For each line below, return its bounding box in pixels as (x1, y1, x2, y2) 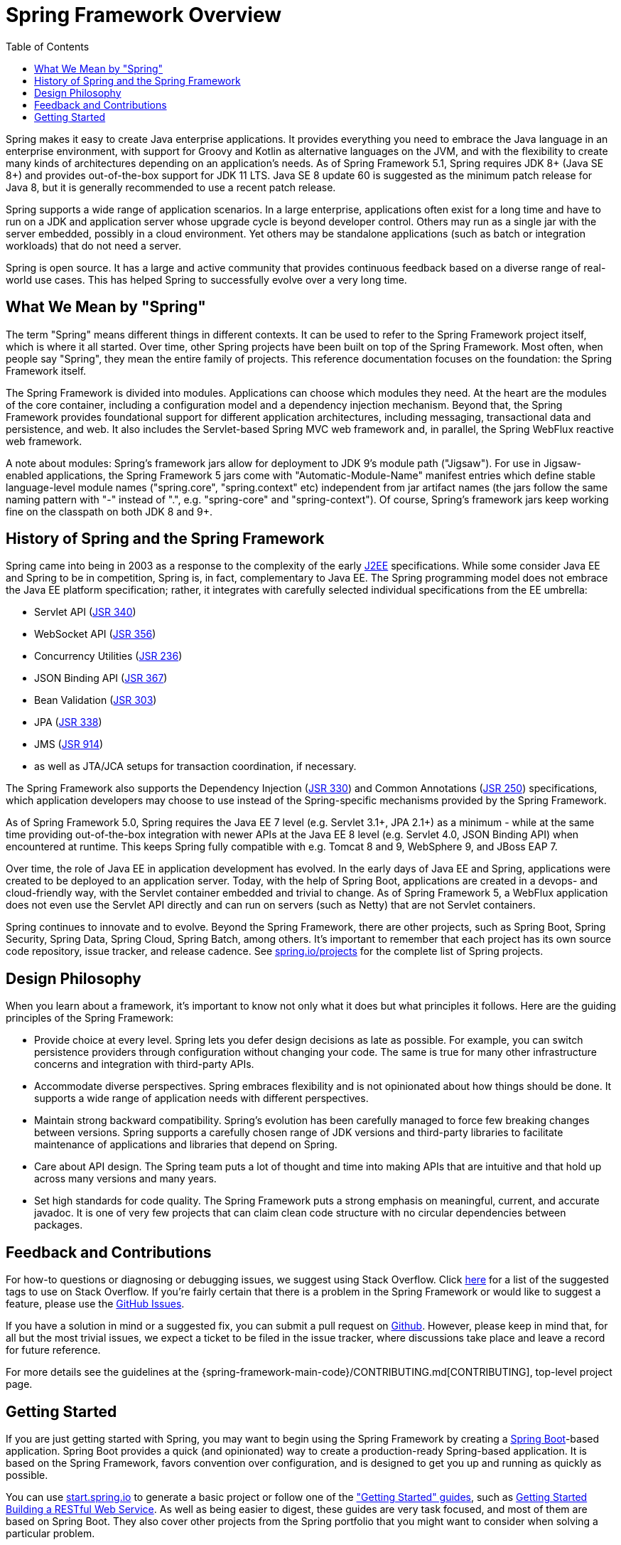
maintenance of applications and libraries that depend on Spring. (34, 1138, 337, 1151)
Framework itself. (6, 364, 87, 377)
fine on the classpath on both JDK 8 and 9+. (6, 505, 212, 518)
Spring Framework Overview (6, 3, 282, 27)
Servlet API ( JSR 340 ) (34, 606, 136, 619)
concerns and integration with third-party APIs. (34, 1058, 254, 1071)
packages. (34, 1219, 83, 1231)
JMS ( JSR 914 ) (34, 738, 104, 751)
